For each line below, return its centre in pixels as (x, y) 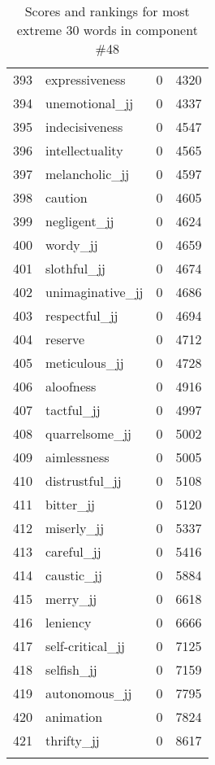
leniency (69, 622)
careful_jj (73, 551)
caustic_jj (74, 575)
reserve (65, 339)
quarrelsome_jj (88, 433)
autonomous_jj (89, 693)
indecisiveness (84, 127)
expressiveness (86, 79)
